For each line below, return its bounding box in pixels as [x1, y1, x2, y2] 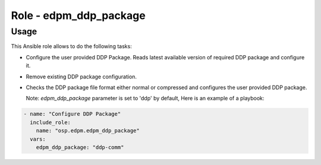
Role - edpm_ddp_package [11, 9, 146, 22]
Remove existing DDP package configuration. [26, 73, 137, 80]
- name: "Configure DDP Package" [23, 110, 121, 118]
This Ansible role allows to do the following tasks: [11, 43, 132, 50]
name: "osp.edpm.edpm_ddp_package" [36, 128, 140, 134]
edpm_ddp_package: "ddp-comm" [36, 144, 124, 151]
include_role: [30, 119, 71, 126]
